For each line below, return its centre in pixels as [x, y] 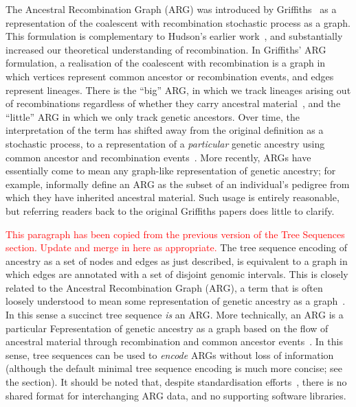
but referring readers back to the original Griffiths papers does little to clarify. [170, 210]
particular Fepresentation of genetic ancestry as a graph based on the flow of [167, 328]
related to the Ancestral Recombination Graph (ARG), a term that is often [164, 287]
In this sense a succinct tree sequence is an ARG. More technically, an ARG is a [175, 315]
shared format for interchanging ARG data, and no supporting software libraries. [176, 395]
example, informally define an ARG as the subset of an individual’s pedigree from [178, 184]
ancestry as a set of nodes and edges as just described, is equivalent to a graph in [177, 260]
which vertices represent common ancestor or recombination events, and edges [170, 76]
